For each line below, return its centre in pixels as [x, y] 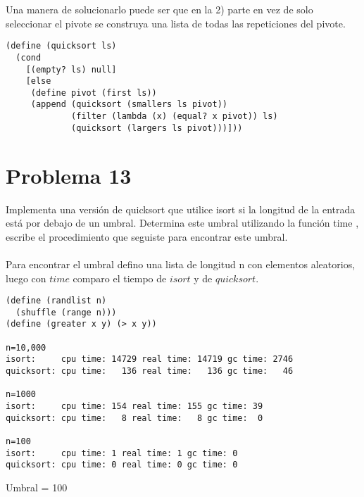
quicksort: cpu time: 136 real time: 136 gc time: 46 [150, 371]
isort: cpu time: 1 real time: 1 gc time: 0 [122, 453]
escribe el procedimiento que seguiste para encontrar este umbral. [147, 236]
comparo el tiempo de [120, 278]
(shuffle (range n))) [66, 312]
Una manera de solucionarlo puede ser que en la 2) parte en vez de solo [159, 9]
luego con [26, 278]
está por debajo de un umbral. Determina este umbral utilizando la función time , [182, 223]
